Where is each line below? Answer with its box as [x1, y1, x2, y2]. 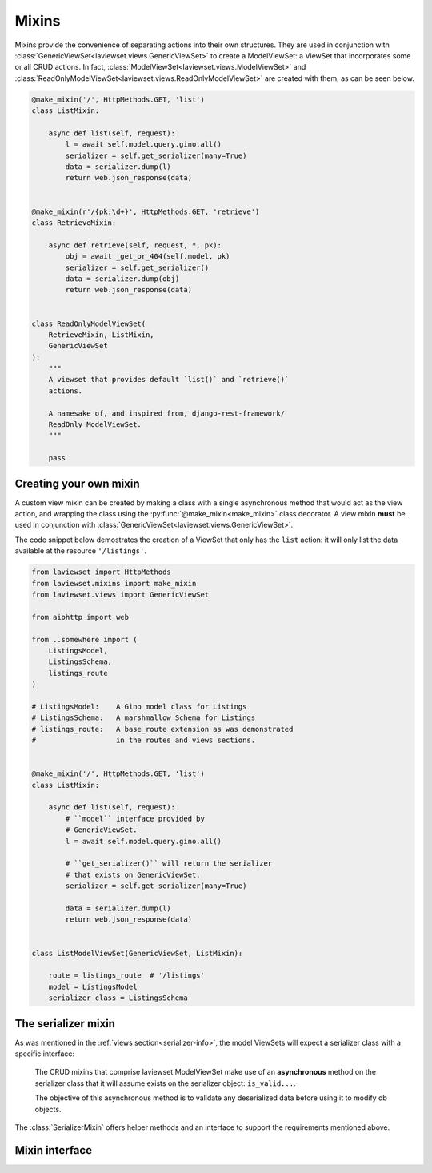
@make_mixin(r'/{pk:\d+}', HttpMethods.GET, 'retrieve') [31, 207, 260, 216]
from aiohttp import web [31, 613, 130, 621]
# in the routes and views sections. [31, 736, 256, 745]
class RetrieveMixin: [31, 219, 117, 227]
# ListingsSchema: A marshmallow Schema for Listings [31, 713, 256, 722]
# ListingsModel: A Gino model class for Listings [31, 701, 247, 711]
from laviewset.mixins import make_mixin [31, 579, 197, 588]
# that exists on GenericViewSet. [65, 870, 201, 879]
